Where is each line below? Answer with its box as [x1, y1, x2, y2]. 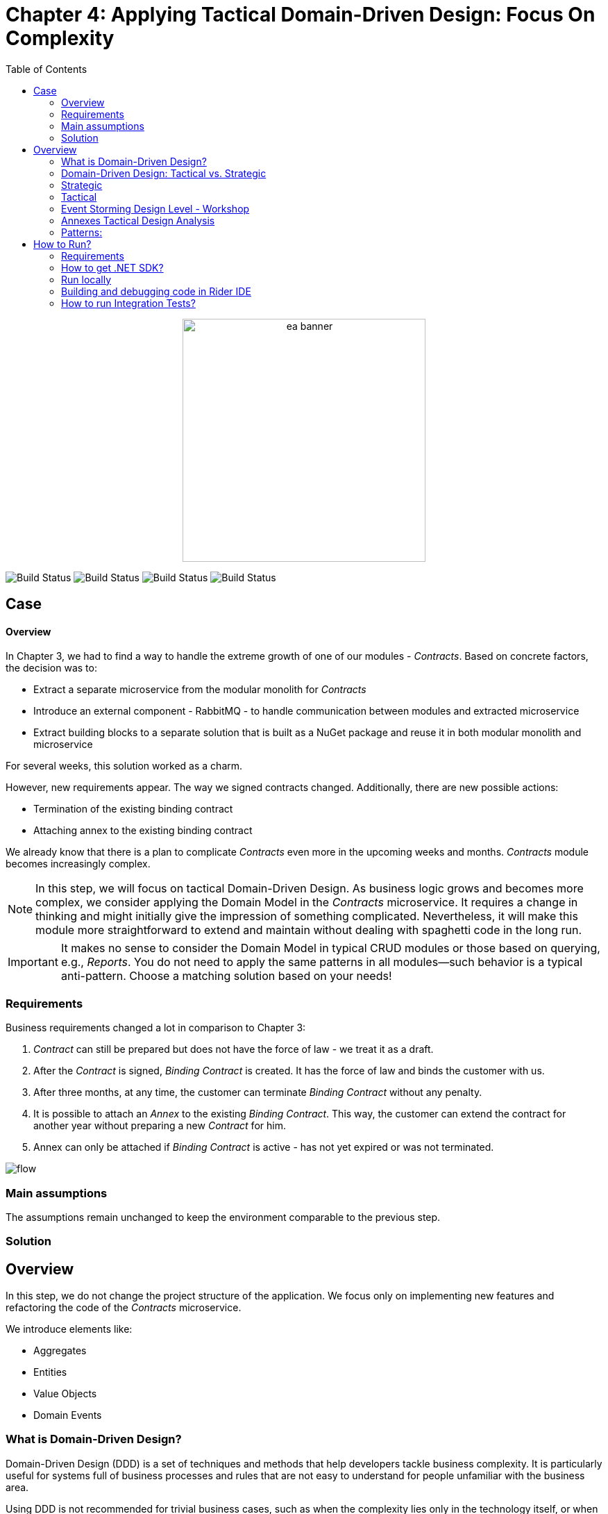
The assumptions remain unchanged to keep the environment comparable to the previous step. [6, 1211, 441, 1223]
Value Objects [33, 1388, 97, 1400]
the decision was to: [6, 662, 97, 674]
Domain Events [33, 1409, 102, 1422]
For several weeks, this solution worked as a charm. [6, 760, 243, 772]
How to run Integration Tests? [61, 297, 196, 309]
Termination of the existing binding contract [33, 803, 233, 815]
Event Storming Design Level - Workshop [61, 202, 250, 215]
